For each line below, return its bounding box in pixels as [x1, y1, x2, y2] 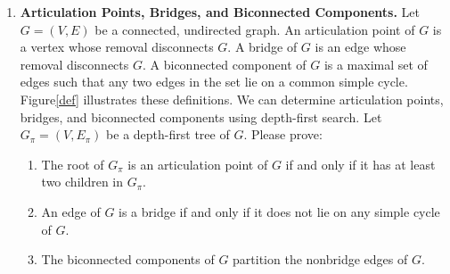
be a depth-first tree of [106, 125, 230, 144]
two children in [41, 172, 124, 191]
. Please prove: [243, 125, 323, 144]
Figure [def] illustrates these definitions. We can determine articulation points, [20, 89, 444, 108]
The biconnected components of [41, 250, 215, 269]
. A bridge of [227, 37, 298, 56]
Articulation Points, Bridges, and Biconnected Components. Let [20, 3, 421, 21]
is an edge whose [315, 37, 406, 56]
